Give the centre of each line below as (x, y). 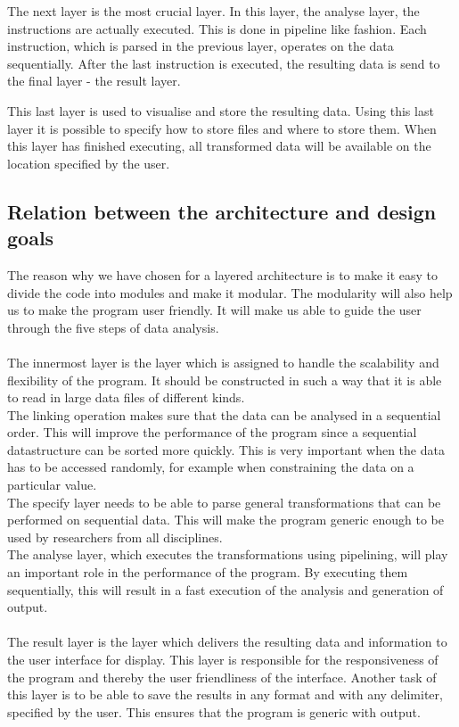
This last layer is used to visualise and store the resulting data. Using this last (221, 110)
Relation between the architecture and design (222, 211)
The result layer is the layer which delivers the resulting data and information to (227, 642)
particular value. (52, 485)
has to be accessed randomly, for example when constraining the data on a (211, 467)
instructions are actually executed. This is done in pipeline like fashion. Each (217, 28)
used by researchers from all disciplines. (115, 537)
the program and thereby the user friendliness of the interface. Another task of (222, 677)
